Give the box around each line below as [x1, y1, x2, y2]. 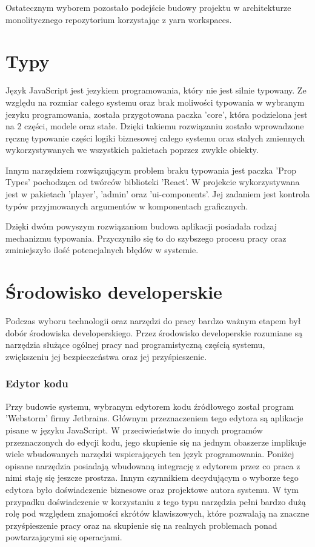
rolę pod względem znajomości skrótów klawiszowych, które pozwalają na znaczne [5, 507, 310, 520]
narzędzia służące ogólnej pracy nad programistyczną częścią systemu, [5, 338, 265, 351]
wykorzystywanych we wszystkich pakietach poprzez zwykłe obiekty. [5, 143, 259, 156]
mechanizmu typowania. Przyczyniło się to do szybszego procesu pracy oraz [5, 231, 287, 244]
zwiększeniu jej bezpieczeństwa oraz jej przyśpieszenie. [5, 350, 207, 362]
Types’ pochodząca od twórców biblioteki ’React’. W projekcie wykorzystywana [5, 175, 300, 188]
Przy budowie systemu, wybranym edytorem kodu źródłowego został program [5, 399, 294, 412]
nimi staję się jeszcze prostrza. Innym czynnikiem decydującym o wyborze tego [5, 471, 299, 484]
